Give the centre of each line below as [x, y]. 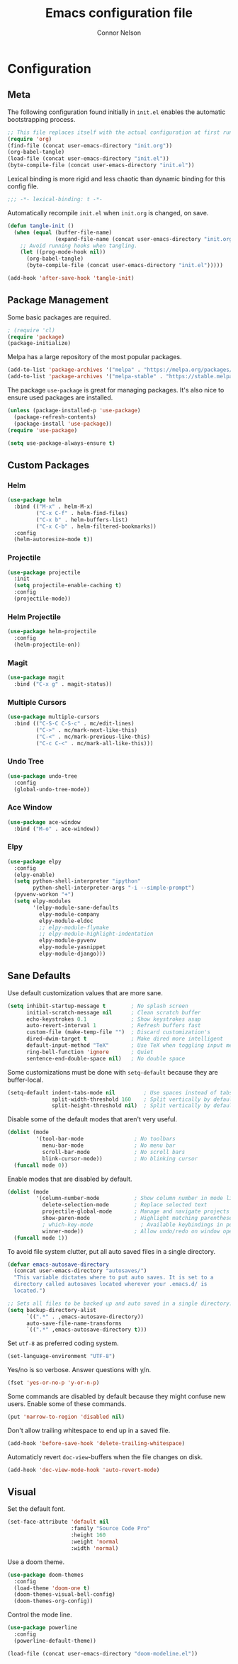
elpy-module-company [69, 914]
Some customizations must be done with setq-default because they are [113, 1072]
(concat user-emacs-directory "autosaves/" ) [80, 1271]
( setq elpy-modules [42, 901]
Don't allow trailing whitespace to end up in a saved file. [89, 1430]
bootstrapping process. [41, 119]
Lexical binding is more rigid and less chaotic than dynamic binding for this [117, 179]
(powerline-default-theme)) [55, 1641]
